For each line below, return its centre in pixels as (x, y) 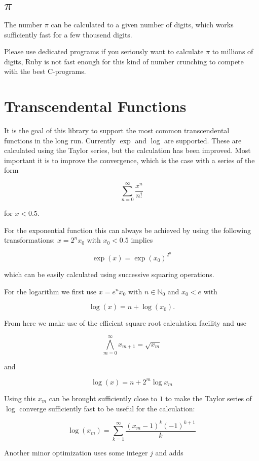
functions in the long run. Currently (60, 140)
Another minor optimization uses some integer (76, 453)
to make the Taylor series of (209, 398)
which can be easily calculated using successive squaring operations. (109, 274)
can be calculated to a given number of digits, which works (142, 24)
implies (142, 240)
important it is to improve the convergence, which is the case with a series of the (129, 160)
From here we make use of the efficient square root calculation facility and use (125, 323)
